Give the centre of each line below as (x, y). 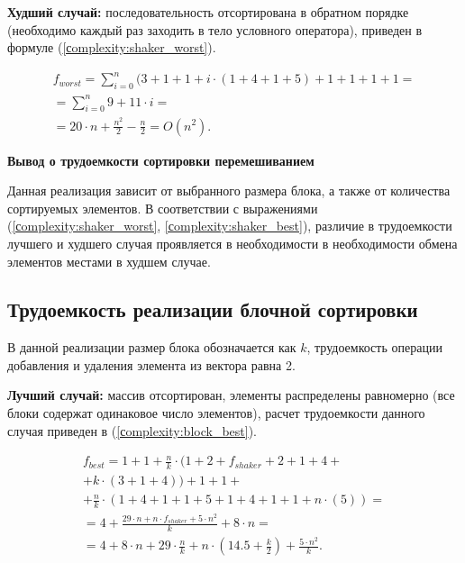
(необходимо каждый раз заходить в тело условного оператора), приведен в (215, 29)
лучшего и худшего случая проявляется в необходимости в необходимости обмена (232, 243)
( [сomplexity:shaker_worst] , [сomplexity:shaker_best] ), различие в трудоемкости (230, 226)
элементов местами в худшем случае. (109, 261)
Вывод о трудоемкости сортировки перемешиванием (161, 160)
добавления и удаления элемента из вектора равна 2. (151, 364)
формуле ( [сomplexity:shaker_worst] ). (112, 47)
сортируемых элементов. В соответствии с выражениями (163, 208)
